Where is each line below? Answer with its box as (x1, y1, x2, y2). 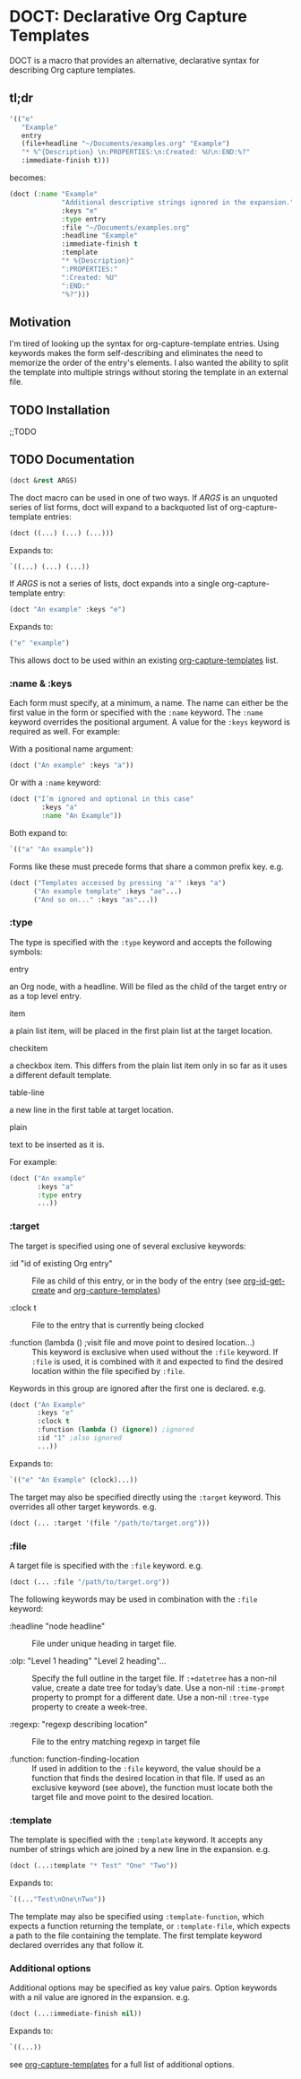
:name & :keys (9, 677, 73, 690)
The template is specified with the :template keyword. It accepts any (9, 1834, 263, 1845)
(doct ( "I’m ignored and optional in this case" (9, 795, 194, 804)
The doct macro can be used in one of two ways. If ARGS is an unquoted (9, 491, 278, 503)
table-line (9, 1087, 45, 1098)
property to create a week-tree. (31, 1701, 148, 1712)
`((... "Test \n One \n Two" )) (9, 1894, 106, 1903)
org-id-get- (243, 1275, 286, 1286)
